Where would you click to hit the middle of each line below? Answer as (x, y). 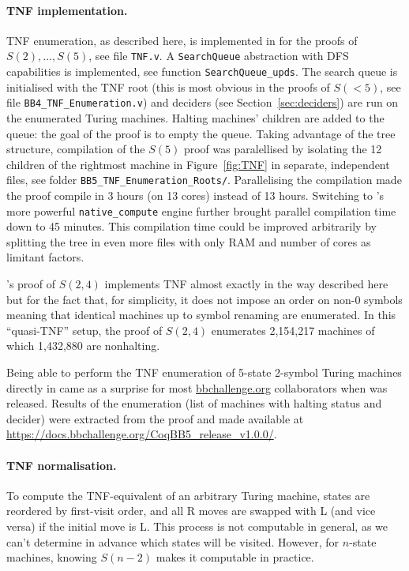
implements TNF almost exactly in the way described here (246, 284)
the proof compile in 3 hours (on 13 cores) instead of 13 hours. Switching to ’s (195, 195)
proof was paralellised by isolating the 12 (283, 149)
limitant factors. (45, 257)
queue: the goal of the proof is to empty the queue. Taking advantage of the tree (201, 133)
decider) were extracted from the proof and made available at (155, 418)
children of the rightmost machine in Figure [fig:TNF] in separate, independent (198, 164)
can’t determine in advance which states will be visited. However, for (173, 541)
